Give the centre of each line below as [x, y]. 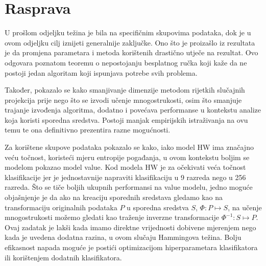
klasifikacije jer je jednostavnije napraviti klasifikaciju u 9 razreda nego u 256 [125, 177]
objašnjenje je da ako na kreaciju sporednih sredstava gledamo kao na [114, 197]
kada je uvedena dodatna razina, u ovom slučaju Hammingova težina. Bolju [123, 237]
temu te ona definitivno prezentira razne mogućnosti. [88, 130]
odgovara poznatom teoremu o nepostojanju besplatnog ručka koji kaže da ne [126, 62]
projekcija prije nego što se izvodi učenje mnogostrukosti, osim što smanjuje [123, 99]
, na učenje [245, 207]
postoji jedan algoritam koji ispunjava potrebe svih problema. [101, 72]
